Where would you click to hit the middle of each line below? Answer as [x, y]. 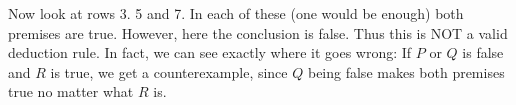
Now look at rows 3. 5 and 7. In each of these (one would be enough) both [236, 13]
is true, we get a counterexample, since [169, 71]
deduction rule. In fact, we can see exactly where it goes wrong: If [210, 52]
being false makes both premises [406, 71]
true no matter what [71, 91]
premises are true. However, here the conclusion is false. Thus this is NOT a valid [258, 32]
